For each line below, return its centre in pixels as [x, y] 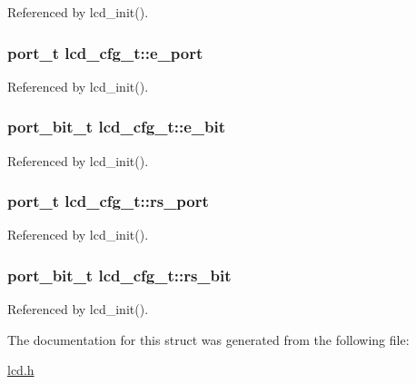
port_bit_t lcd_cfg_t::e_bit [116, 127]
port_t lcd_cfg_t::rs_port [108, 201]
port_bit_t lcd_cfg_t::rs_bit [119, 275]
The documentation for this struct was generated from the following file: [208, 339]
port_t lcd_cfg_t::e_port [105, 52]
